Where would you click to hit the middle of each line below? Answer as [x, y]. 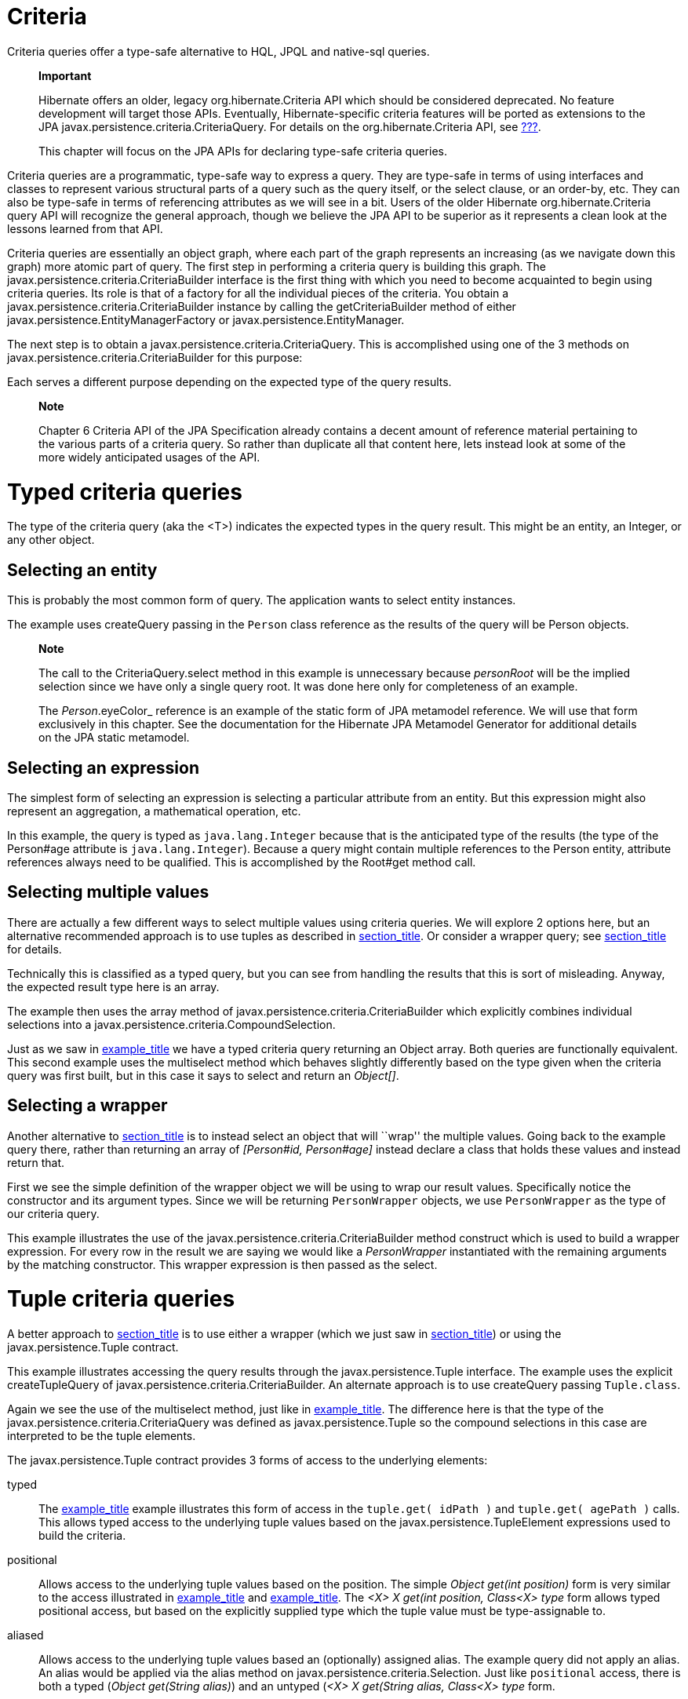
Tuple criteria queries [121, 1299]
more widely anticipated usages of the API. [149, 457]
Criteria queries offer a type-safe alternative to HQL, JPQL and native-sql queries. [218, 51]
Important [65, 75]
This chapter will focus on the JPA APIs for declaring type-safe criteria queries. [243, 151]
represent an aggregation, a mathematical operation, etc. [154, 811]
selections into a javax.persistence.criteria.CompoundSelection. [171, 1024]
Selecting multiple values [108, 892]
